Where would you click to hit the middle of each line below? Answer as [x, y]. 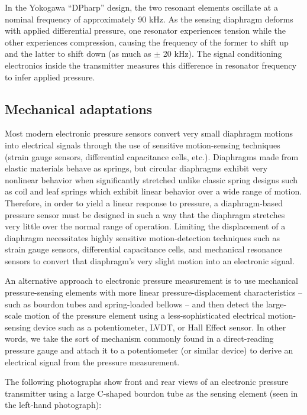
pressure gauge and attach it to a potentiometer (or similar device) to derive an [149, 350]
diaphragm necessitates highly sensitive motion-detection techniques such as [142, 237]
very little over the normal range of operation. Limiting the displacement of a [145, 226]
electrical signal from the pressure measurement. [92, 361]
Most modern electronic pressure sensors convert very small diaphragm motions [149, 133]
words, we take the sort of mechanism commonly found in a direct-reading [139, 338]
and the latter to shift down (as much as [78, 54]
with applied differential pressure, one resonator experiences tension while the [146, 30]
